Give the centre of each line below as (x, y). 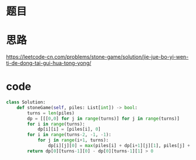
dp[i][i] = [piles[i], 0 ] (69, 129)
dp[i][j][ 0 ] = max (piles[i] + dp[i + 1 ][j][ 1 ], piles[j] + (119, 146)
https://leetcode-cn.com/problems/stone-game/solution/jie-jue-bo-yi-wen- (97, 57)
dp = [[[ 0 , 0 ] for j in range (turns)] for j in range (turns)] (104, 119)
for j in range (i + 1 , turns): (73, 140)
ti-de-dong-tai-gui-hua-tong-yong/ (49, 63)
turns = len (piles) (51, 113)
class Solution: (26, 102)
